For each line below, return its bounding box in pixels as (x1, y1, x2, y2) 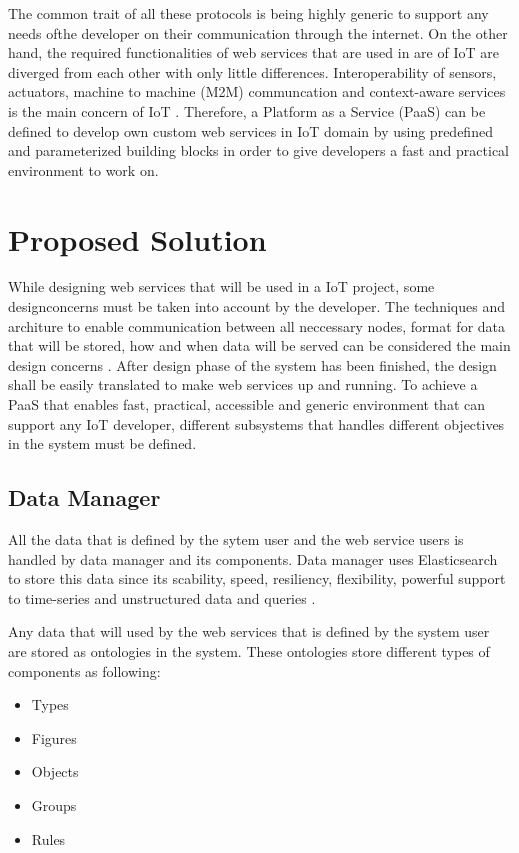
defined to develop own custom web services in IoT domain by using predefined (8, 120, 493, 141)
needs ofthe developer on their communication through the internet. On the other (8, 22, 508, 43)
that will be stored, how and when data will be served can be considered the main (8, 335, 511, 356)
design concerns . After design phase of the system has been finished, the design (8, 354, 497, 375)
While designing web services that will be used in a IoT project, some (8, 276, 435, 297)
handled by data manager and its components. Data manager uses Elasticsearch (8, 548, 498, 569)
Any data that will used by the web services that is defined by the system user (8, 621, 490, 642)
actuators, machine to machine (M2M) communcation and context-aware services (8, 81, 506, 102)
